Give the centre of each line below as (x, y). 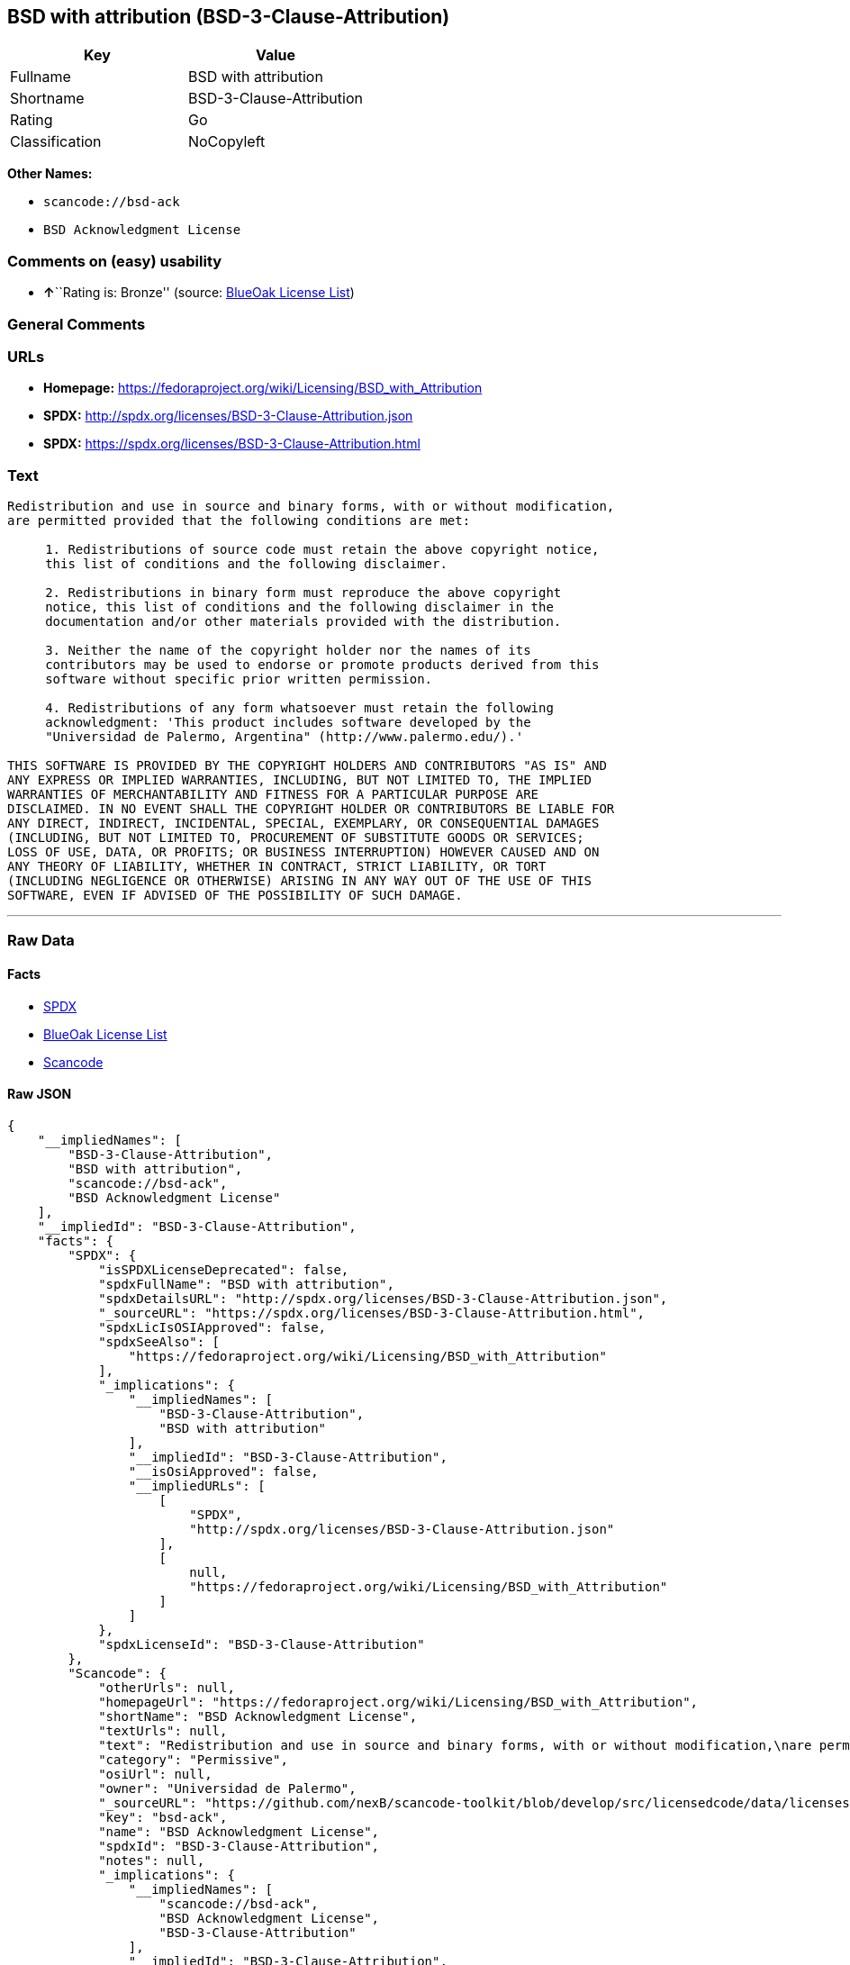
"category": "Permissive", (193, 1759)
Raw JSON (40, 1094)
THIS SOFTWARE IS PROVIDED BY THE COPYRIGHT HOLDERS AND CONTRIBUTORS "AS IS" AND (307, 766)
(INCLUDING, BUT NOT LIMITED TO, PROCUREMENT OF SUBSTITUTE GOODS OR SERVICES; (296, 838)
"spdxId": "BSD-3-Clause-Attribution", (239, 1846)
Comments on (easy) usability (115, 261)
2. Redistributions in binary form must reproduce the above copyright (303, 593)
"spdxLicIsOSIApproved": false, (212, 1327)
